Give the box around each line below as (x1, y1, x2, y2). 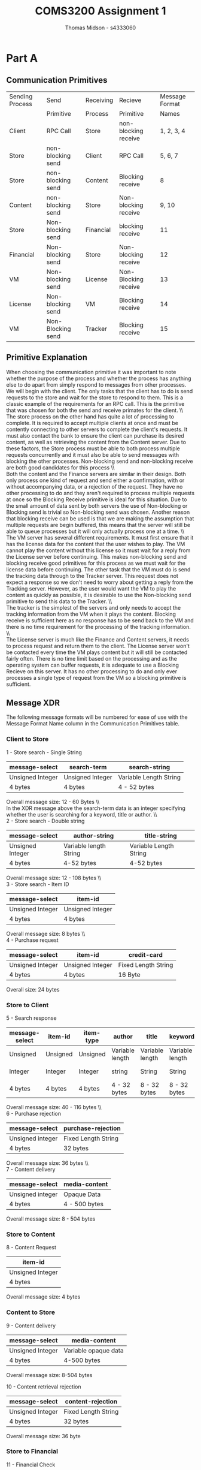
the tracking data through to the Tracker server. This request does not (6, 572, 178, 579)
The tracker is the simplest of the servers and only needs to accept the (6, 604, 181, 611)
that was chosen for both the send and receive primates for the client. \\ (6, 406, 184, 414)
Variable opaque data (63, 1346, 124, 1354)
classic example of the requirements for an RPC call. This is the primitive (6, 400, 185, 407)
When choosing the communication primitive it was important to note (6, 368, 176, 375)
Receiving (86, 96, 114, 104)
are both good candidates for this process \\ (6, 463, 115, 471)
